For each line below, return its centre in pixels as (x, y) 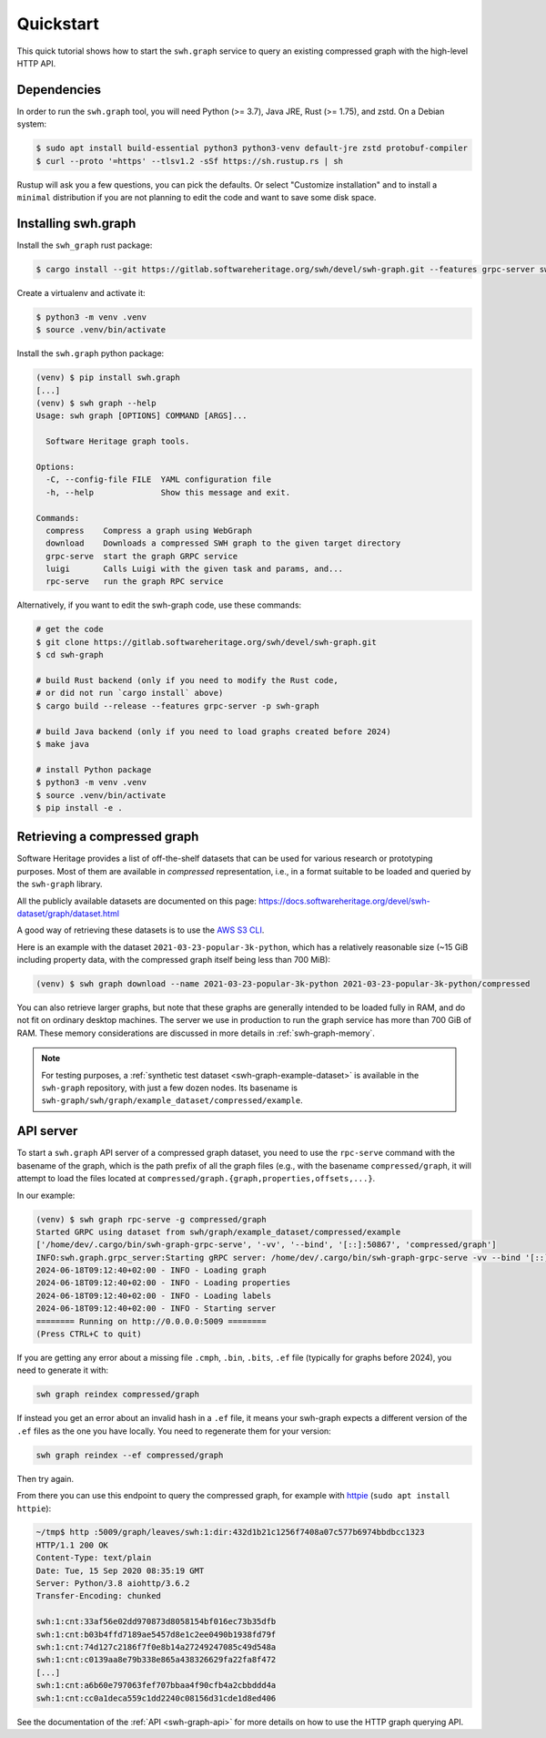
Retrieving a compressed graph (108, 837)
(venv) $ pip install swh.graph (108, 378)
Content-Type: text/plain (94, 1558)
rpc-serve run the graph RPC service (135, 582)
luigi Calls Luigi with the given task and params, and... (195, 569)
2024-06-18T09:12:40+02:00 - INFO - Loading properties (163, 1283)
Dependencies (59, 90)
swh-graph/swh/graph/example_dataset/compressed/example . (172, 1100)
